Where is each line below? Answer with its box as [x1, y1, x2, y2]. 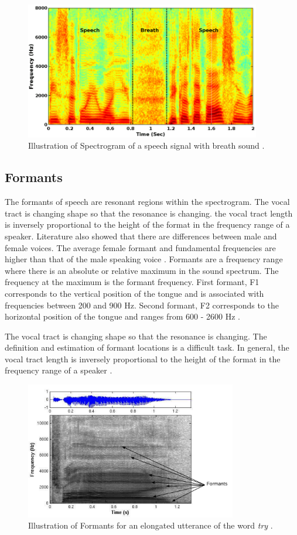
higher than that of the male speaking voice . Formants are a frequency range [5, 253, 283, 265]
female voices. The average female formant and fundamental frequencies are [5, 241, 276, 253]
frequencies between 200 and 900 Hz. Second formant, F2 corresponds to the [5, 299, 279, 311]
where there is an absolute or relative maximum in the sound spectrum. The [5, 264, 279, 276]
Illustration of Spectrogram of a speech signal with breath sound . [28, 139, 265, 152]
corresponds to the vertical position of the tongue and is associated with [5, 287, 264, 299]
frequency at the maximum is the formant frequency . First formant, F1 [5, 276, 260, 288]
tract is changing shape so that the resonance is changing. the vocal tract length [5, 207, 293, 219]
